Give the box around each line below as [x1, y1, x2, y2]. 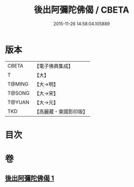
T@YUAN [7, 99, 30, 105]
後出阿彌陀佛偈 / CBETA [33, 4, 130, 16]
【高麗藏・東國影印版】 [34, 108, 88, 115]
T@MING [7, 81, 29, 87]
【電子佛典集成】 [34, 63, 74, 69]
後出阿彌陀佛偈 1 [5, 174, 54, 183]
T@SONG [7, 89, 30, 96]
